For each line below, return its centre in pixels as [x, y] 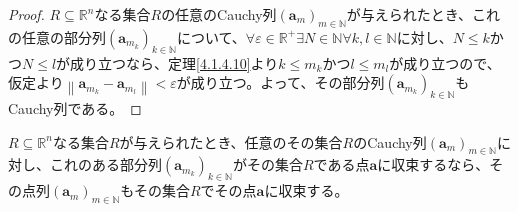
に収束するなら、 [433, 164]
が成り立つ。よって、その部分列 [280, 82]
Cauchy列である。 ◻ [75, 107]
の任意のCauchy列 [219, 14]
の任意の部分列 [57, 36]
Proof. [26, 14]
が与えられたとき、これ [423, 14]
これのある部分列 [105, 164]
